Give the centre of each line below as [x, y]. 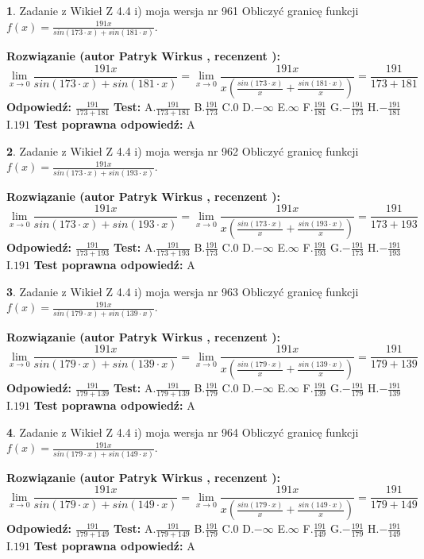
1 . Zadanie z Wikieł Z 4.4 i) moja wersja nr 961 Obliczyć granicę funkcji [183, 10]
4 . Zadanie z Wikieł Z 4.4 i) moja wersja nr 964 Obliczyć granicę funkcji [183, 432]
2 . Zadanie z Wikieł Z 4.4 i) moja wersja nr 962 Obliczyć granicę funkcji [183, 150]
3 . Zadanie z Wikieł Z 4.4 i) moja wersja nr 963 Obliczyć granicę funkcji [183, 291]
